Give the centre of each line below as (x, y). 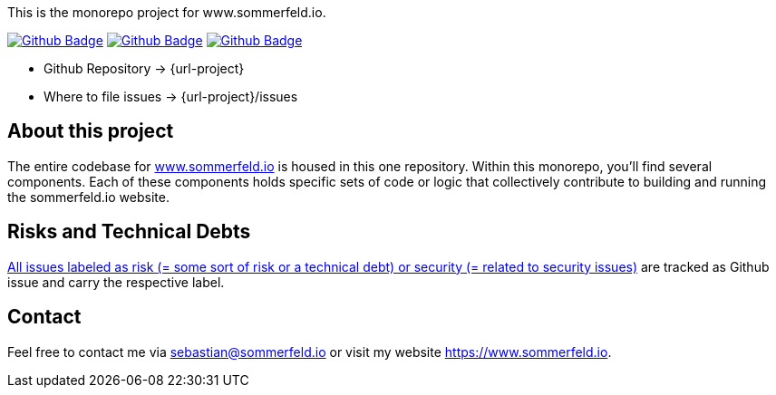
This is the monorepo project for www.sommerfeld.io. (167, 12)
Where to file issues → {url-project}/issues (171, 96)
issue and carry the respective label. (116, 282)
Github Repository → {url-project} (144, 68)
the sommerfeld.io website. (88, 197)
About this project (91, 131)
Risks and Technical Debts (129, 232)
